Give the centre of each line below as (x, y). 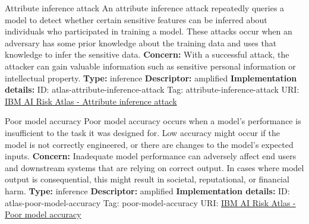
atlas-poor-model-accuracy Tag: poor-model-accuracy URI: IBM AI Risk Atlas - (150, 202)
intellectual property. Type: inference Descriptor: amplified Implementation (151, 78)
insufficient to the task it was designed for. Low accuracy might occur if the (142, 132)
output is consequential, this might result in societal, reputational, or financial (147, 179)
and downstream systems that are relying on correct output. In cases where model (154, 167)
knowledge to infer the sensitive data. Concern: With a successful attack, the (147, 54)
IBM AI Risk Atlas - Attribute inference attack (91, 101)
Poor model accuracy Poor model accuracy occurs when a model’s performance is (153, 121)
